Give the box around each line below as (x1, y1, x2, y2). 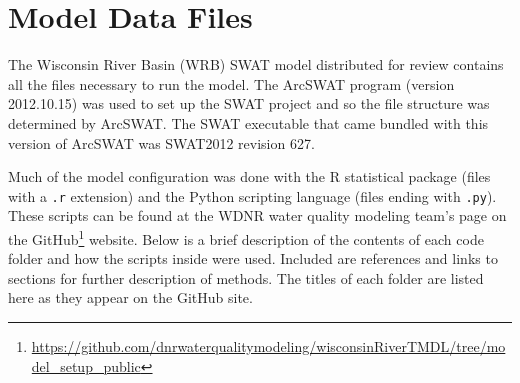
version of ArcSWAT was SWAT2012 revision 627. (8, 132, 315, 153)
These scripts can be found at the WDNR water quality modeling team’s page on (8, 205, 507, 226)
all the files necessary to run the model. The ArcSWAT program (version (8, 73, 455, 94)
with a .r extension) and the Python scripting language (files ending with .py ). (8, 185, 497, 206)
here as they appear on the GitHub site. (8, 287, 253, 308)
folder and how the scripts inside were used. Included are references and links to (8, 248, 498, 269)
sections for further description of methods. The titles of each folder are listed (8, 267, 484, 288)
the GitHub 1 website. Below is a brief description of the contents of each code (8, 225, 484, 249)
